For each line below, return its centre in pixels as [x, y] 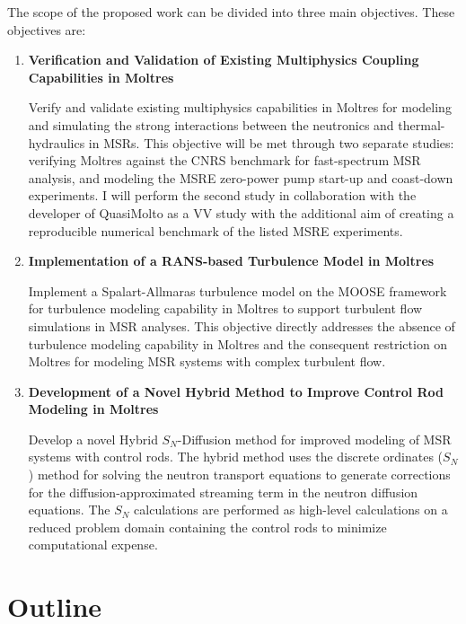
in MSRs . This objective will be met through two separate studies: [271, 142]
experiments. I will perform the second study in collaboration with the [222, 195]
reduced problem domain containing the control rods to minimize [207, 527]
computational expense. [93, 545]
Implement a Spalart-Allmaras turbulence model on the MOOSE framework [237, 290]
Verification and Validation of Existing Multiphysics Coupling [224, 60]
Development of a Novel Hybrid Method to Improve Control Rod [236, 391]
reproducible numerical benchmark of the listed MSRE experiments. [215, 230]
